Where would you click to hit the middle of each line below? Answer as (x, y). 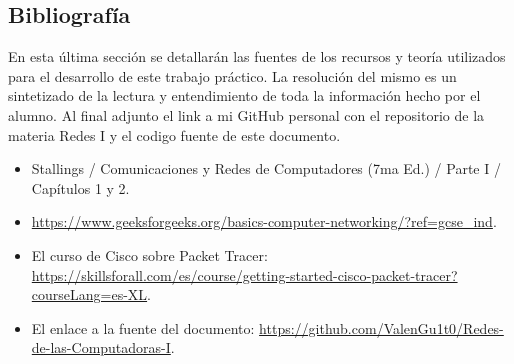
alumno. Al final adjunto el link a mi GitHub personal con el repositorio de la (246, 114)
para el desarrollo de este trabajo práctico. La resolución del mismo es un (232, 75)
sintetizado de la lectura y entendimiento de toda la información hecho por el (244, 95)
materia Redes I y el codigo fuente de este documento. (174, 134)
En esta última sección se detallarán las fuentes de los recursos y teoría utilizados (257, 56)
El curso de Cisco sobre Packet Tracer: (149, 254)
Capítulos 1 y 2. (80, 187)
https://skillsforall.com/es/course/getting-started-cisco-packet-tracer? (244, 274)
